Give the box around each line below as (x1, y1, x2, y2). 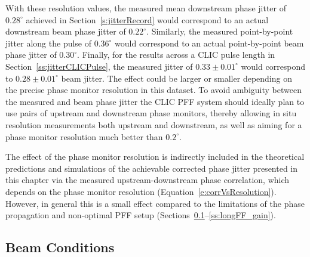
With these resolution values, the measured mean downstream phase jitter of (5, 2, 286, 14)
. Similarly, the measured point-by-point (146, 25, 293, 38)
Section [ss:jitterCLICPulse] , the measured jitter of (5, 60, 193, 72)
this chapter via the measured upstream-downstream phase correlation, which (5, 174, 290, 186)
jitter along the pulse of (5, 36, 92, 49)
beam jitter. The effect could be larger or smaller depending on (61, 72, 292, 84)
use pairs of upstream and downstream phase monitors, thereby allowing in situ (5, 107, 297, 119)
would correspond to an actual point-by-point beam (115, 36, 304, 49)
